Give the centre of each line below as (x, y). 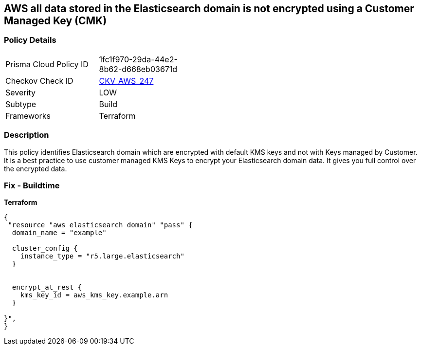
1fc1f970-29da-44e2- (138, 59)
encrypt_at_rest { (47, 287)
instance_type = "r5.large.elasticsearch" (102, 256)
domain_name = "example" (59, 233)
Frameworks (28, 116)
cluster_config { (45, 248)
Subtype (21, 104)
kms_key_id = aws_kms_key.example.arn (94, 295)
